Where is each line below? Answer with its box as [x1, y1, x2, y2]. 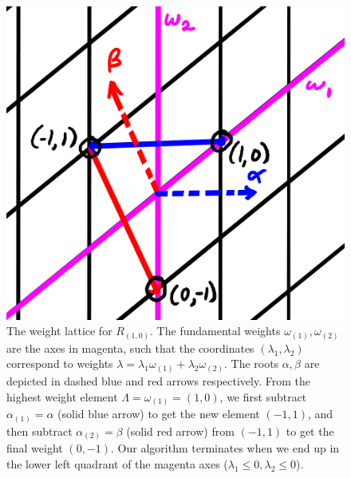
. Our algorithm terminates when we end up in [111, 440, 340, 456]
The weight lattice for [6, 322, 112, 339]
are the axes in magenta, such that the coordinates [6, 339, 254, 356]
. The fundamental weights [150, 322, 281, 339]
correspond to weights [6, 355, 113, 372]
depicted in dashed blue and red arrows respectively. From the [6, 373, 310, 389]
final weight [6, 440, 63, 456]
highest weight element [6, 388, 118, 405]
